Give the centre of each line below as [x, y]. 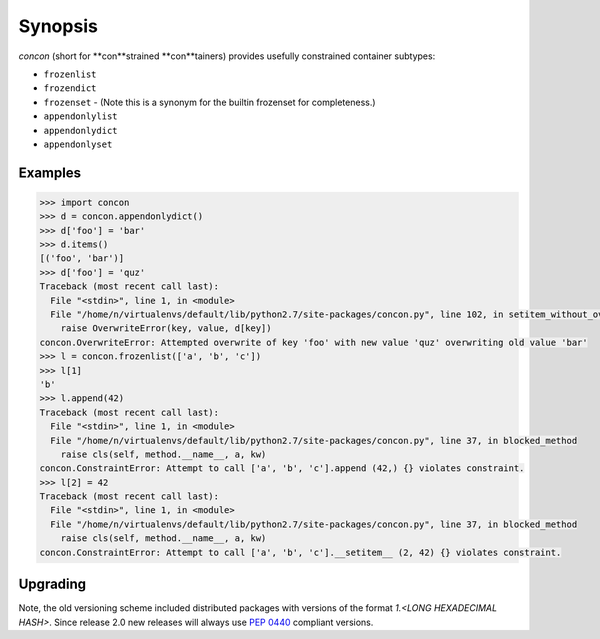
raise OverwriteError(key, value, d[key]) [166, 328]
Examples [50, 172]
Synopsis [58, 26]
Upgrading [52, 584]
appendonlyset [78, 144]
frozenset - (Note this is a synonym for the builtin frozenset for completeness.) [209, 102]
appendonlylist [81, 116]
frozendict [70, 88]
